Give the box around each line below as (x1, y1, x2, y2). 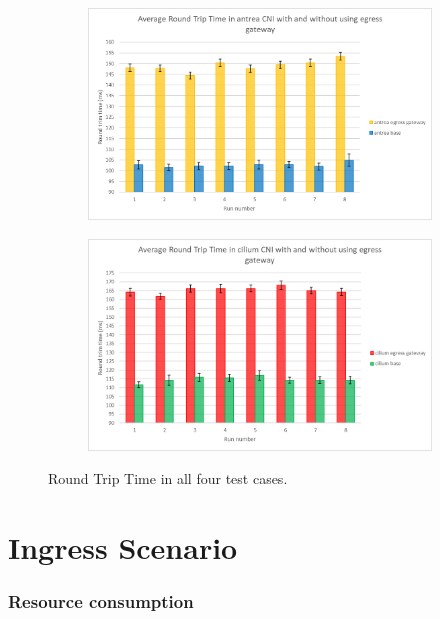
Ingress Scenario (8, 527, 238, 568)
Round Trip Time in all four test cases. (48, 468, 288, 489)
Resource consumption (8, 589, 194, 614)
